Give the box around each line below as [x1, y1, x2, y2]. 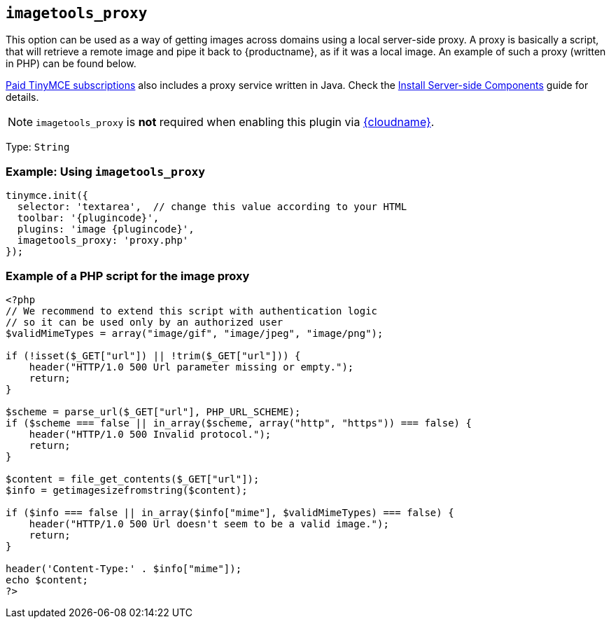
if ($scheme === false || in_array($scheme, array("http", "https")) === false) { [6, 417, 472, 429]
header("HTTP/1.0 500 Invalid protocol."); [29, 428, 272, 440]
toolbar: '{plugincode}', [17, 212, 160, 224]
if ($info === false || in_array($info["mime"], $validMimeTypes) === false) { [6, 506, 454, 518]
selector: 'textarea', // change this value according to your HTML [17, 201, 407, 213]
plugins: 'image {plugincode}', [17, 223, 195, 235]
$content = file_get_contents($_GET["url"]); [6, 473, 260, 485]
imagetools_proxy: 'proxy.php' [17, 235, 189, 247]
